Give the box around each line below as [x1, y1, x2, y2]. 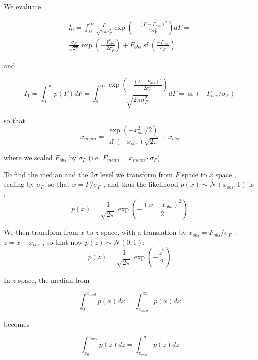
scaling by [4, 179, 34, 189]
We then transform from [4, 227, 78, 237]
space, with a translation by [101, 227, 186, 237]
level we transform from [100, 169, 173, 179]
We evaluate [4, 1, 41, 11]
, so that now [42, 236, 83, 247]
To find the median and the [4, 169, 88, 179]
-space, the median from [16, 275, 90, 285]
